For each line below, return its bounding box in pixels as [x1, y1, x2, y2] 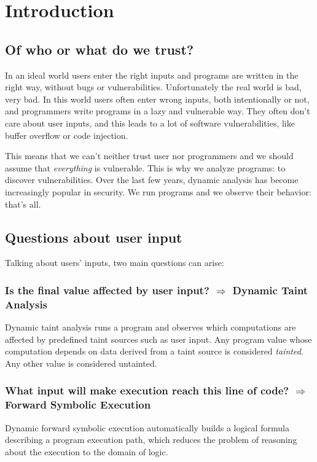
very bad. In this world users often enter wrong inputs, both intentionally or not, [5, 92, 310, 105]
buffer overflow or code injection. [5, 128, 128, 141]
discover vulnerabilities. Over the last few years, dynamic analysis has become [5, 173, 299, 186]
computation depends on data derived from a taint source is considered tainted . [5, 345, 303, 358]
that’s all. [5, 197, 41, 210]
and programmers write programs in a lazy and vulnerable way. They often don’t [5, 104, 310, 117]
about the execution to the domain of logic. [5, 445, 168, 458]
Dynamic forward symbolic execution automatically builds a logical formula [5, 421, 289, 434]
